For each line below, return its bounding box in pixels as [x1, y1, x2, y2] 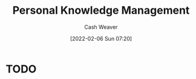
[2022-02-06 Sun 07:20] [70, 35, 132, 42]
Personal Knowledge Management [12, 4, 190, 17]
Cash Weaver [84, 23, 118, 31]
